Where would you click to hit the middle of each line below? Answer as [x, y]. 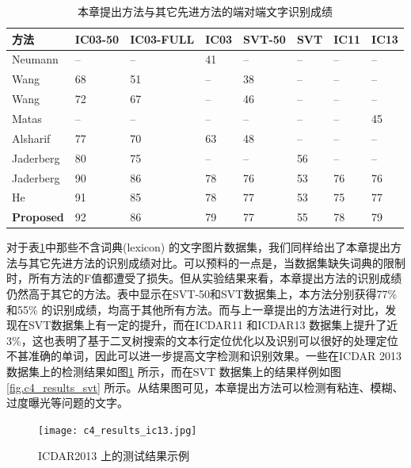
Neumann [35, 59]
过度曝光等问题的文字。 [67, 403]
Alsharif [31, 138]
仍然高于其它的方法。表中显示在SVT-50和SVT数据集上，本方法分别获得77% [202, 294]
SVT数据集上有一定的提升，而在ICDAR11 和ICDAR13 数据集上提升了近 [213, 325]
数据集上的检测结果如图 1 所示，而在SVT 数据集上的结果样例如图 [174, 372]
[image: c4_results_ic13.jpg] [118, 430]
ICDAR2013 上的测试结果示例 [114, 456]
